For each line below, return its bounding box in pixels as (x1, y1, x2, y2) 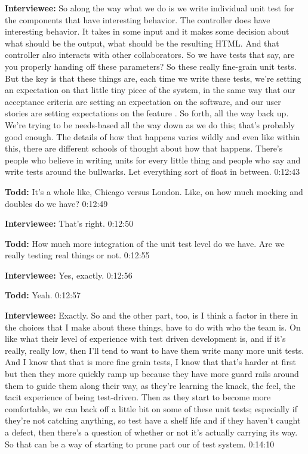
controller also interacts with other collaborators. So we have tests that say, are (5, 48, 295, 61)
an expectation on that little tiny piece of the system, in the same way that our (5, 84, 295, 96)
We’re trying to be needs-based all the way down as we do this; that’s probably (5, 118, 295, 131)
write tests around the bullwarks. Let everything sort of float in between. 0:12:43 (5, 165, 300, 178)
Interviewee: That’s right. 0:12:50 (5, 217, 134, 230)
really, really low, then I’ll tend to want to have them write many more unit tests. (5, 344, 304, 356)
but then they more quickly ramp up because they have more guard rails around (5, 367, 299, 380)
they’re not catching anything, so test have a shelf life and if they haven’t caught (5, 414, 301, 427)
